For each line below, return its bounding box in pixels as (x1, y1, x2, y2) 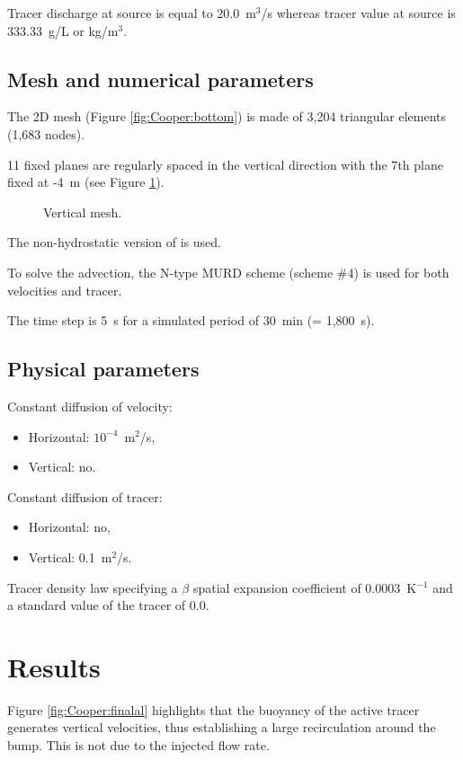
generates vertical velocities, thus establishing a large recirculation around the (7, 718, 436, 737)
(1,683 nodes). (7, 124, 85, 143)
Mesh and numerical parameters (7, 65, 314, 93)
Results (7, 648, 101, 685)
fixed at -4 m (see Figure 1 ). (7, 172, 165, 191)
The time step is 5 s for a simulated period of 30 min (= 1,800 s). (7, 311, 375, 330)
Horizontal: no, (28, 517, 111, 536)
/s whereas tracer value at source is (261, 4, 456, 22)
